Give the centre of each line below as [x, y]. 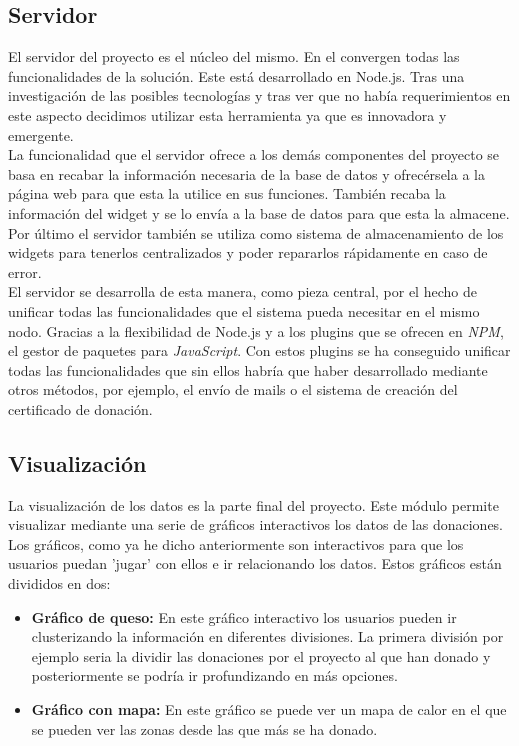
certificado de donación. [80, 408]
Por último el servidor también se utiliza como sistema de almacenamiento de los [256, 232]
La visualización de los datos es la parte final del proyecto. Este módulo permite [253, 504]
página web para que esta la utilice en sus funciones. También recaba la [227, 193]
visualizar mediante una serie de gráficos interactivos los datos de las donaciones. [256, 524]
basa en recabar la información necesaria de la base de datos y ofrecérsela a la [246, 173]
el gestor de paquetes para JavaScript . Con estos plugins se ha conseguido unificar [259, 350]
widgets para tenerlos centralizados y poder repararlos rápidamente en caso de [248, 252]
